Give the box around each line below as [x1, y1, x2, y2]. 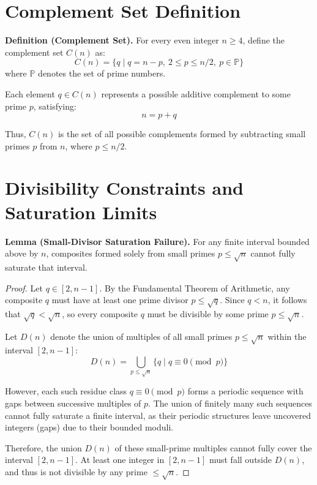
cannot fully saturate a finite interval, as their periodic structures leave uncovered [5, 408, 311, 421]
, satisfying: [33, 99, 76, 112]
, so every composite [62, 307, 138, 320]
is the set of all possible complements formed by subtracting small [58, 127, 306, 140]
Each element [5, 87, 55, 100]
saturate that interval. [5, 260, 88, 273]
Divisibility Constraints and [5, 175, 244, 200]
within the [267, 329, 307, 342]
